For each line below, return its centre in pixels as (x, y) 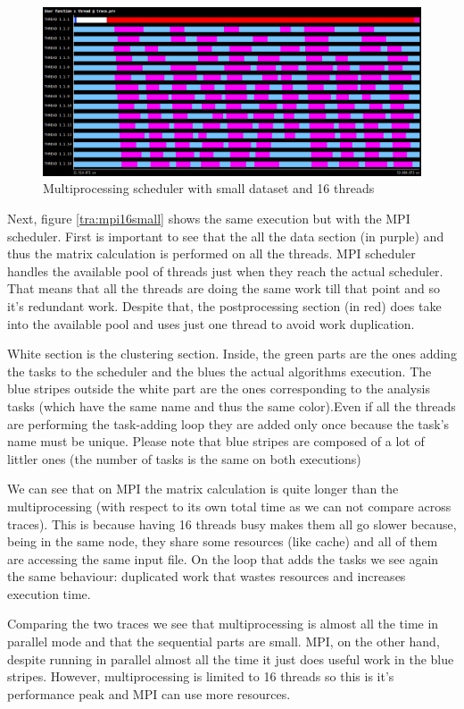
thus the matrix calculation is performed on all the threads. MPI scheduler (211, 253)
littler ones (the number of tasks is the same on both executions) (184, 458)
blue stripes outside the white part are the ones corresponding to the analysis (219, 388)
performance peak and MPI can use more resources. (149, 693)
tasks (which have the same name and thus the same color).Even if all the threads (232, 405)
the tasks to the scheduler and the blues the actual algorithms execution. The (220, 371)
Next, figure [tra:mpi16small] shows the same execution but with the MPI (209, 218)
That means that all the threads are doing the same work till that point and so (224, 288)
